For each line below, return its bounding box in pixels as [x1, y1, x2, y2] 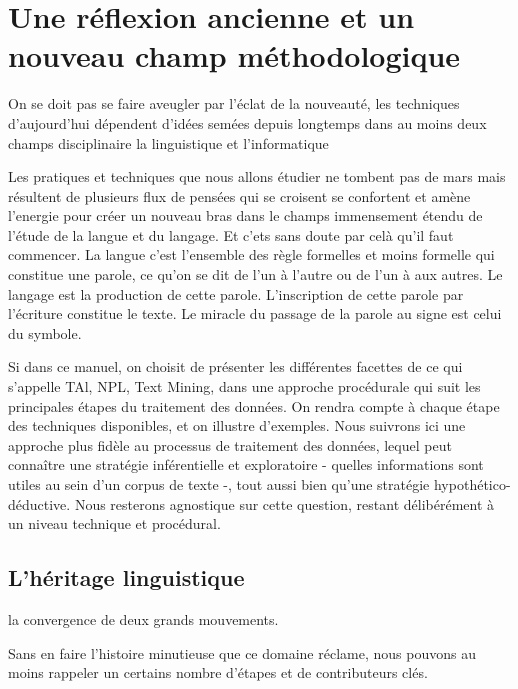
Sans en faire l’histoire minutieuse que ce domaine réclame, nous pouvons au [8, 642, 476, 663]
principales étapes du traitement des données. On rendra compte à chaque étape [8, 395, 500, 416]
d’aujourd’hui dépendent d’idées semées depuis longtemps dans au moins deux [8, 112, 487, 133]
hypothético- [433, 474, 511, 494]
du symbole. [8, 322, 82, 343]
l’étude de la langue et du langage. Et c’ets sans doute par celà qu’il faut [8, 224, 454, 245]
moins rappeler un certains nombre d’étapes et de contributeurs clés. [8, 662, 428, 683]
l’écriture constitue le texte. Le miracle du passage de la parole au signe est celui [8, 303, 502, 324]
